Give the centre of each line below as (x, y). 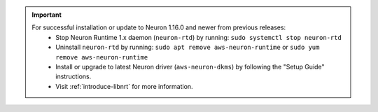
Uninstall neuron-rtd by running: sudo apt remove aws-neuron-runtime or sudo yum (188, 47)
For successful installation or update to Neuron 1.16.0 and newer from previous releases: (159, 27)
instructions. (73, 76)
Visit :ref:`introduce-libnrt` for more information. (124, 86)
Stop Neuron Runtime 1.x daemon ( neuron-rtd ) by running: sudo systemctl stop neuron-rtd (199, 37)
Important (47, 15)
